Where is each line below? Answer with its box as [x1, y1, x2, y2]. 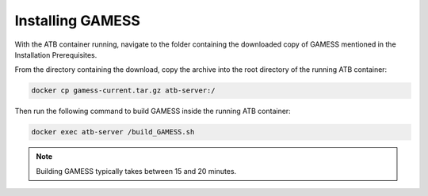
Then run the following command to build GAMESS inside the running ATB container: [14, 107, 291, 116]
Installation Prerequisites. [14, 50, 97, 59]
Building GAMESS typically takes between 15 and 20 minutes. [36, 166, 237, 175]
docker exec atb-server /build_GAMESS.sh [31, 127, 195, 137]
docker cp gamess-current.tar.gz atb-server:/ [31, 86, 216, 95]
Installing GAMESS [14, 12, 140, 29]
